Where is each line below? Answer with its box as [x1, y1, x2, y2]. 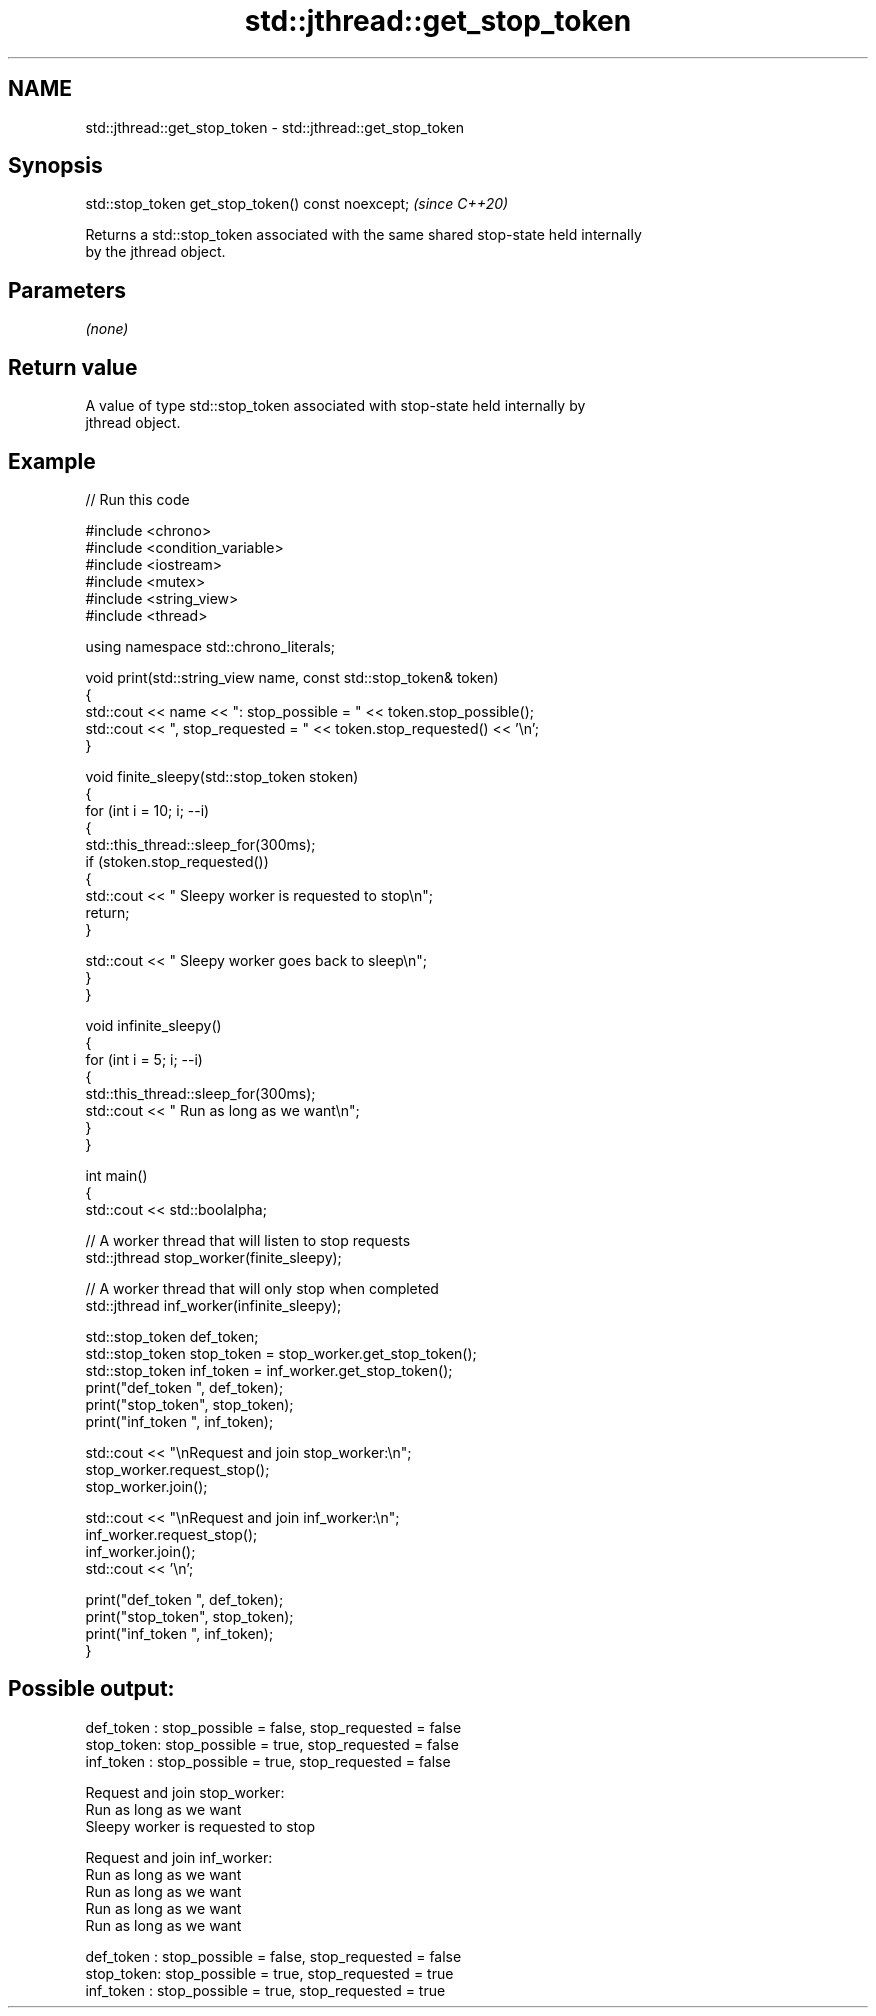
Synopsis [8, 153, 103, 179]
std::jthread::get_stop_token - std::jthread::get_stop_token [85, 118, 464, 136]
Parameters [8, 277, 126, 303]
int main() [85, 1166, 148, 1184]
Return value [8, 354, 138, 380]
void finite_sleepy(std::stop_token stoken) [85, 767, 359, 785]
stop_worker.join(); [85, 1477, 208, 1495]
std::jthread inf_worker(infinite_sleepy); [85, 1296, 342, 1314]
